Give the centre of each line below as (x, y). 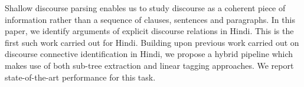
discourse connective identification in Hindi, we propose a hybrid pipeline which (149, 54)
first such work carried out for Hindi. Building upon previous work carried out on (152, 42)
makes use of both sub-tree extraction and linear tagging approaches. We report (149, 65)
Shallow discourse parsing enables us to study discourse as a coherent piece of (145, 8)
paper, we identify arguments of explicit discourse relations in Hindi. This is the (149, 31)
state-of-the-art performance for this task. (80, 77)
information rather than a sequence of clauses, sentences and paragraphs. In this (150, 19)
